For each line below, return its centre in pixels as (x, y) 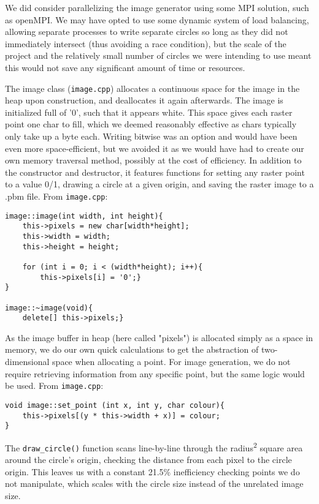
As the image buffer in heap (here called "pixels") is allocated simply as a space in (159, 337)
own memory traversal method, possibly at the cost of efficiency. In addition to (153, 160)
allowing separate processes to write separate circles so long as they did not (147, 32)
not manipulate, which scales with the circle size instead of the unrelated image (154, 483)
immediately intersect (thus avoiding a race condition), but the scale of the (146, 43)
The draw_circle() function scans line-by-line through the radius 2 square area (154, 446)
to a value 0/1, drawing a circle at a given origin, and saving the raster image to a (159, 184)
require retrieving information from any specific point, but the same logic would (155, 373)
